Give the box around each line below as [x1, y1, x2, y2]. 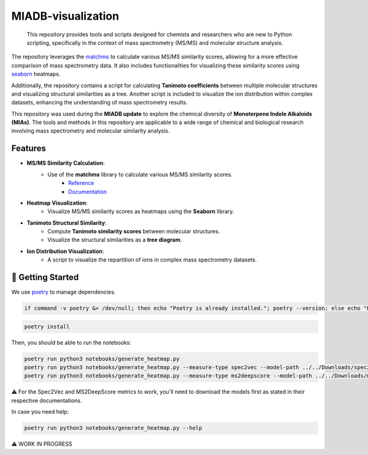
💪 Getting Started [11, 272, 79, 282]
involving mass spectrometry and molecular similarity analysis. [11, 127, 170, 134]
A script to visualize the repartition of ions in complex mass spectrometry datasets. [47, 256, 257, 263]
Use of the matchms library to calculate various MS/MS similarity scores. [47, 171, 233, 178]
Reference [68, 179, 94, 187]
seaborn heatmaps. [11, 71, 61, 78]
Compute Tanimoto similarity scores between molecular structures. [47, 228, 220, 235]
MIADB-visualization [11, 9, 120, 23]
